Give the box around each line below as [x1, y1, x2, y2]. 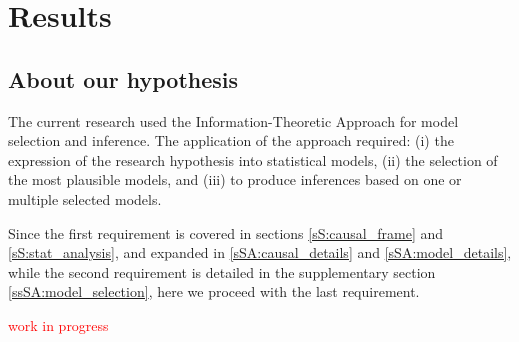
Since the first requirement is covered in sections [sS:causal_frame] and [8, 222, 444, 243]
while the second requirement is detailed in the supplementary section [8, 261, 436, 282]
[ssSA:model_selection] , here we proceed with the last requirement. [8, 281, 420, 302]
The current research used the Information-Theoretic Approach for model [8, 110, 459, 131]
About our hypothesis [8, 63, 239, 94]
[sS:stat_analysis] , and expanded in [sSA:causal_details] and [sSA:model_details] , [8, 242, 512, 263]
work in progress [8, 314, 109, 335]
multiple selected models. [8, 188, 162, 209]
